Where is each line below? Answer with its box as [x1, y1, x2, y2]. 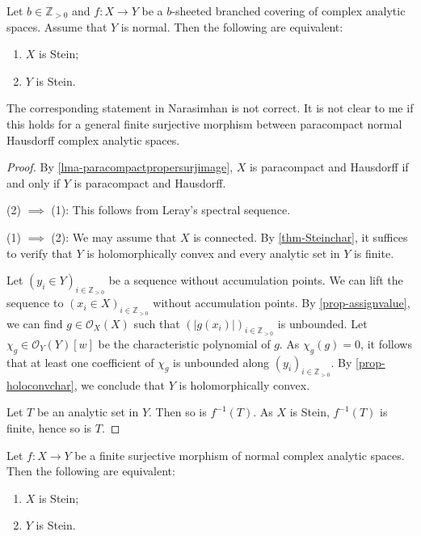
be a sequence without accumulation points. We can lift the [108, 272, 403, 289]
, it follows [360, 335, 412, 352]
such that [133, 314, 180, 331]
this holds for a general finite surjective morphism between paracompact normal [6, 115, 402, 132]
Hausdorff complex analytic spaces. [6, 131, 180, 148]
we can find [6, 314, 63, 331]
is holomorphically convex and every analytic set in [86, 244, 340, 261]
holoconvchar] [6, 376, 74, 393]
